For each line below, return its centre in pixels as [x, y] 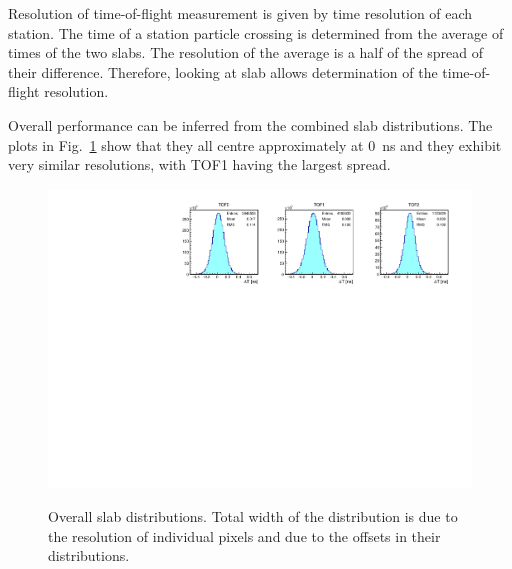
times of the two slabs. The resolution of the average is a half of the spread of [245, 52]
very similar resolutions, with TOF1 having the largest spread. [199, 164]
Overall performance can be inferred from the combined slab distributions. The [250, 124]
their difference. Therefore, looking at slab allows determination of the [223, 71]
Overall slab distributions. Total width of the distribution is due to [253, 516]
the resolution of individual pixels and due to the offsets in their [244, 535]
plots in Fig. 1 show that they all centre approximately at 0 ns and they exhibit [255, 144]
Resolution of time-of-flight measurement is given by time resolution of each [240, 13]
